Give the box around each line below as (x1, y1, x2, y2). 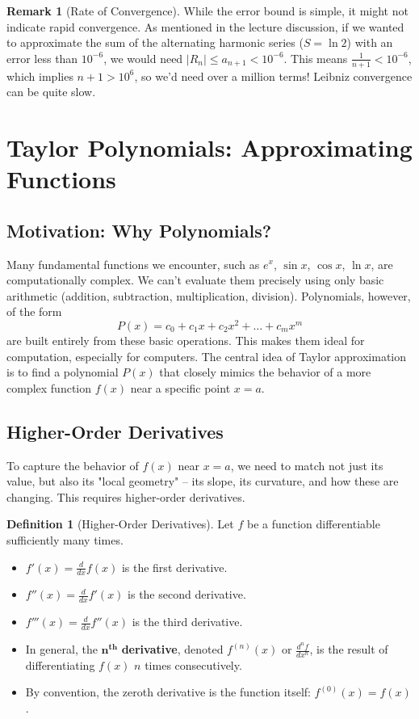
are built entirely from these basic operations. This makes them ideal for (6, 332, 365, 349)
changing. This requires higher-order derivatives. (6, 488, 245, 505)
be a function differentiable (246, 515, 380, 532)
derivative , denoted (121, 641, 224, 658)
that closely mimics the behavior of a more (159, 364, 371, 381)
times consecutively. (145, 656, 242, 673)
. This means (283, 49, 348, 66)
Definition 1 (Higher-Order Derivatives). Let (6, 515, 234, 532)
